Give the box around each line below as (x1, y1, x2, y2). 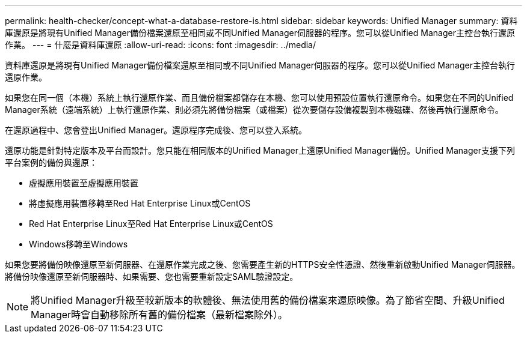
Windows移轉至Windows (29, 239, 128, 249)
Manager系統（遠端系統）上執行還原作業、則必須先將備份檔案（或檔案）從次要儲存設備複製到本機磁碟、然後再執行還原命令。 (5, 104, 504, 115)
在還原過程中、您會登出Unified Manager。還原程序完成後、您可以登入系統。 (5, 125, 307, 135)
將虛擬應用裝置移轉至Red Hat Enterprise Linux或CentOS (29, 198, 251, 208)
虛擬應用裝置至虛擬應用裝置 (29, 178, 138, 188)
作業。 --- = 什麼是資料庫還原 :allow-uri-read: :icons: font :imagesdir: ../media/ (5, 40, 316, 50)
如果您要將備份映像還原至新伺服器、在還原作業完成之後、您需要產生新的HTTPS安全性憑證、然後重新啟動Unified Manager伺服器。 (5, 259, 520, 270)
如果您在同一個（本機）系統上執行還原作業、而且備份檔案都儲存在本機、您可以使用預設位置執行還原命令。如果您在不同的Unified (5, 92, 514, 103)
